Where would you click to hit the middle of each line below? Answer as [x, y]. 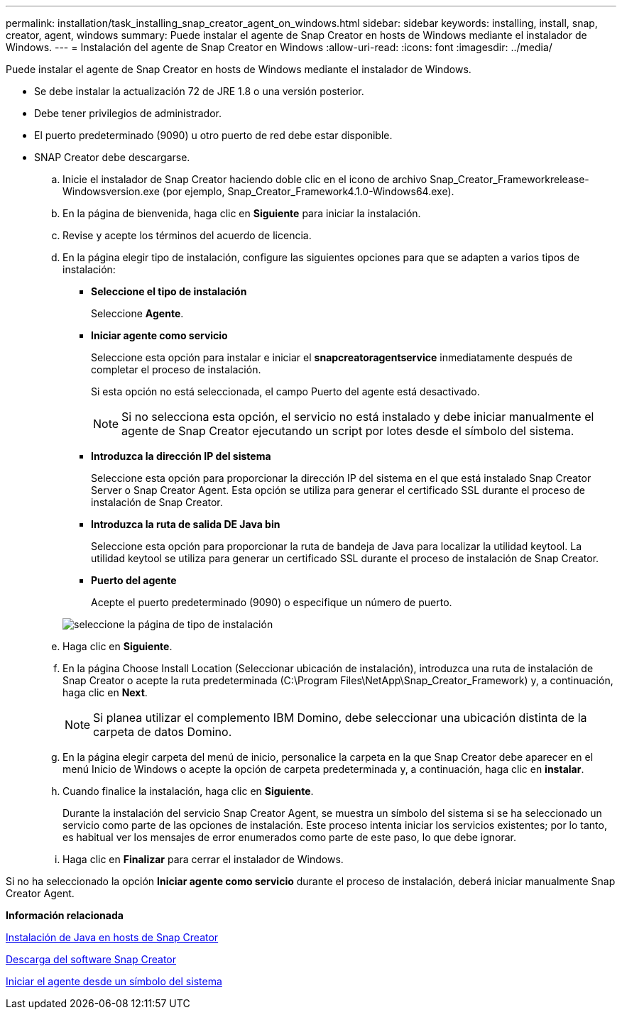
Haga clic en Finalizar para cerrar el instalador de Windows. [203, 859]
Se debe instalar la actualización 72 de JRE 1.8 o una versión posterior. [199, 91]
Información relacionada [65, 915]
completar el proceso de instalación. [176, 369]
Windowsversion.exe [111, 191]
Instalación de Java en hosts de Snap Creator [112, 937]
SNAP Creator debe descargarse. [112, 157]
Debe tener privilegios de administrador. [128, 113]
